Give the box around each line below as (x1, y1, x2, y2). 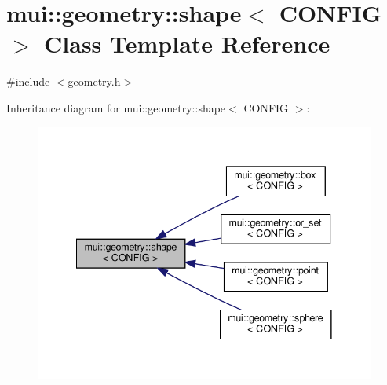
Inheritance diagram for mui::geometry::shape (6, 99, 226, 115)
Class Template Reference (44, 27, 330, 60)
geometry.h (68, 73, 121, 90)
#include (6, 73, 50, 90)
